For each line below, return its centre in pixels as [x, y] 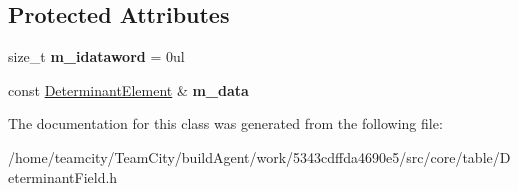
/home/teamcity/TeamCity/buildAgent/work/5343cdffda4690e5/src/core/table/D [259, 156]
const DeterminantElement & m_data [128, 89]
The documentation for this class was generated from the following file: [225, 123]
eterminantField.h [63, 176]
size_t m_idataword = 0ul [96, 56]
